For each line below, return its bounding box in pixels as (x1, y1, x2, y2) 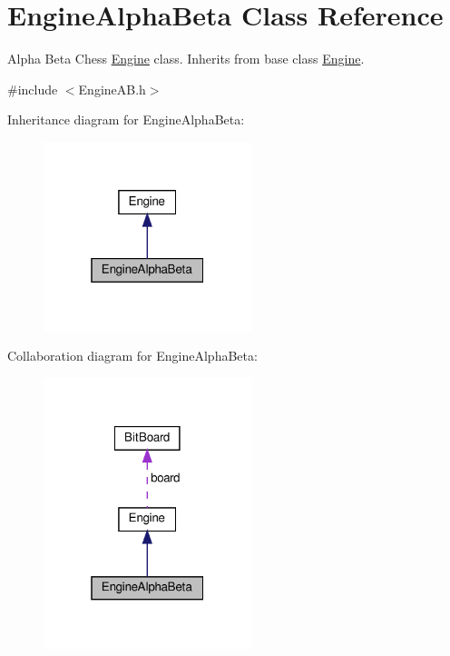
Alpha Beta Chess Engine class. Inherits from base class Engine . (7, 49, 365, 68)
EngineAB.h (78, 79, 146, 98)
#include (7, 79, 58, 98)
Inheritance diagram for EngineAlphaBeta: (7, 110, 245, 129)
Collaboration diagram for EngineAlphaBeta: (7, 346, 258, 365)
